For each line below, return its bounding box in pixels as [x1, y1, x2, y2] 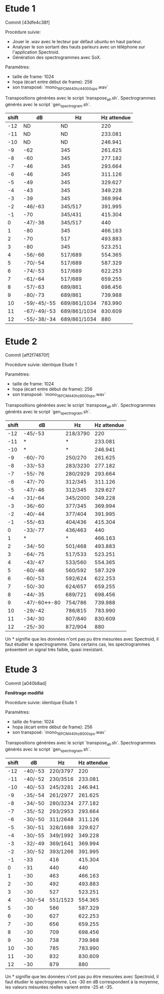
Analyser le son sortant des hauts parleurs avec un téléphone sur [12, 44, 146, 50]
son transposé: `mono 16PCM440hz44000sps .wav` [12, 84, 109, 91]
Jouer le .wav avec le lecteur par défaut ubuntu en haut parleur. [12, 38, 142, 45]
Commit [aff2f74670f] [5, 352, 50, 358]
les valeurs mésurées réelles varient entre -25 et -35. [5, 984, 114, 990]
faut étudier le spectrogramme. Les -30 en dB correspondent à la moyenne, [5, 979, 160, 985]
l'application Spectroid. [12, 49, 60, 55]
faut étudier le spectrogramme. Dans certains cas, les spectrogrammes [5, 641, 150, 647]
